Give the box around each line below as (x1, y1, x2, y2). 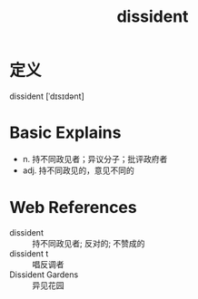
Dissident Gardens (9, 269, 79, 280)
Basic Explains (9, 122, 122, 143)
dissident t (9, 247, 49, 259)
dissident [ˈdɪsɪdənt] (9, 91, 84, 101)
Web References (9, 198, 138, 218)
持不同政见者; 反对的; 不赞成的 (32, 237, 145, 248)
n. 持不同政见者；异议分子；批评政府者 (22, 153, 168, 164)
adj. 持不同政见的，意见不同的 (22, 165, 134, 176)
